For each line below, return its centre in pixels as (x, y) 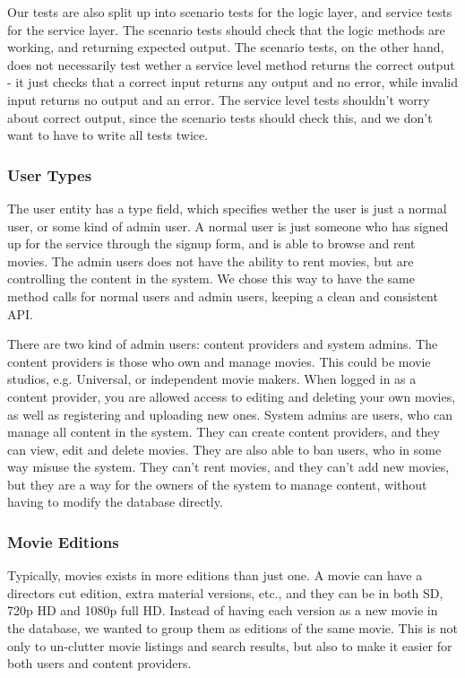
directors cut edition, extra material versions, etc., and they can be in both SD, (225, 592)
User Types (50, 174)
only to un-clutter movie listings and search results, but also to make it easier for (230, 645)
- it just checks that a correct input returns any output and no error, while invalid (232, 82)
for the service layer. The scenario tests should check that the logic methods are (226, 29)
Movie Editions (63, 541)
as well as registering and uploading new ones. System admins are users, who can (230, 414)
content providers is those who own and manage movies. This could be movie (219, 361)
